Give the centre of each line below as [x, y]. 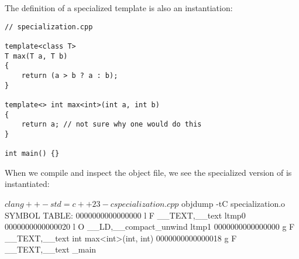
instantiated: [27, 184]
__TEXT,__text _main [51, 249]
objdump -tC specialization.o [233, 203]
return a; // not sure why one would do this [111, 125]
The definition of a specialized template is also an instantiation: [119, 8]
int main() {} [32, 154]
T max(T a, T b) [36, 56]
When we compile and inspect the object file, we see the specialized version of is [148, 172]
